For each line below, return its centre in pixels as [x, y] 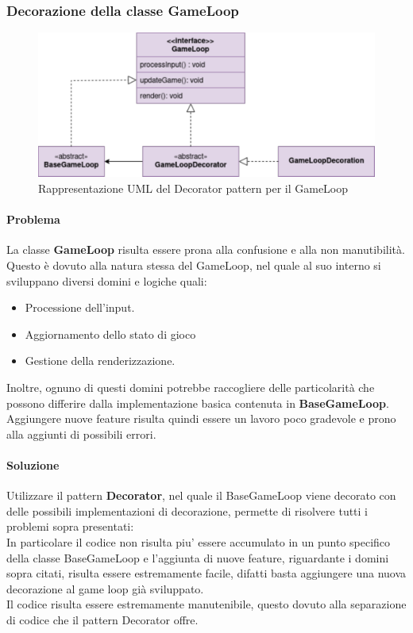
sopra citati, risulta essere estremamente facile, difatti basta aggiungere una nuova [206, 573]
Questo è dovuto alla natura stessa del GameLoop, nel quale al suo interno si [194, 265]
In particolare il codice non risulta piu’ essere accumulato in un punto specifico [199, 541]
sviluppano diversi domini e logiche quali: [107, 280]
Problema [33, 219]
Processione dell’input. [80, 307]
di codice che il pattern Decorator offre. [102, 619]
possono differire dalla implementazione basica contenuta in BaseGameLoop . [198, 403]
